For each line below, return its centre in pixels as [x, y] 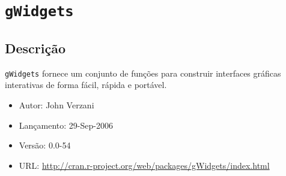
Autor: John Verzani [56, 104]
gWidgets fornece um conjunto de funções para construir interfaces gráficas [143, 73]
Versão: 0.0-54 [45, 145]
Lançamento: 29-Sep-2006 [66, 125]
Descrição [35, 48]
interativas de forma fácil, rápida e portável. [86, 85]
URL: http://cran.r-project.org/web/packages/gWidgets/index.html [144, 165]
